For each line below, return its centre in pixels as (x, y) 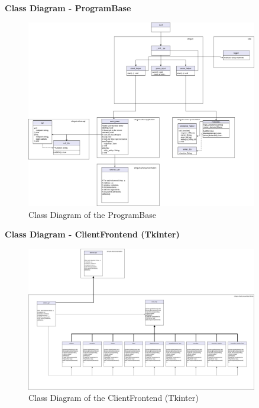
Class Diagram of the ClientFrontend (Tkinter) (114, 398)
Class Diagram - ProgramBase (68, 8)
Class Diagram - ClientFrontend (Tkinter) (92, 234)
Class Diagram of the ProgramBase (92, 214)
